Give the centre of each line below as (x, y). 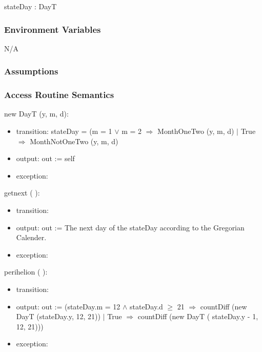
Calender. (31, 237)
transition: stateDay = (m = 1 (64, 131)
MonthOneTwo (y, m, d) (196, 131)
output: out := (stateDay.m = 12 (68, 306)
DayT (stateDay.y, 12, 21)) (58, 316)
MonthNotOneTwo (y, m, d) (74, 141)
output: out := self (45, 158)
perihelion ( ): (26, 272)
